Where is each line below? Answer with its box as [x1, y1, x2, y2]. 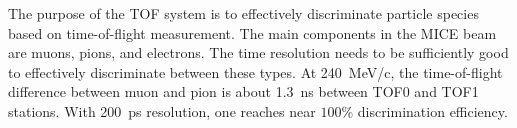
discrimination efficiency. [357, 100, 508, 121]
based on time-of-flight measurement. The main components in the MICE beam [8, 22, 497, 43]
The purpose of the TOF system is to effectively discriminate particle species [8, 3, 479, 23]
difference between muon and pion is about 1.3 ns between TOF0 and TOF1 [8, 81, 479, 102]
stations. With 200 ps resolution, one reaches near [8, 100, 316, 121]
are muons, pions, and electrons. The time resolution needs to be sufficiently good [8, 42, 509, 63]
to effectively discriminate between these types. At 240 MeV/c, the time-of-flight [8, 61, 503, 82]
